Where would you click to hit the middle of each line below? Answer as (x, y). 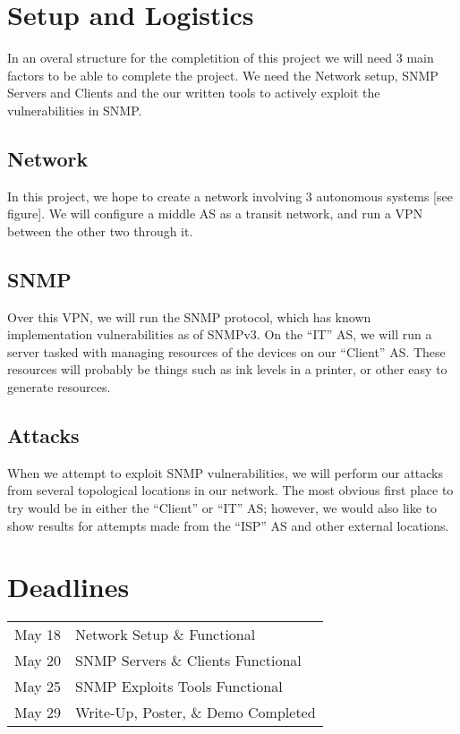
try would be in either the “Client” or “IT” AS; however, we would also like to (222, 508)
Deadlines (68, 587)
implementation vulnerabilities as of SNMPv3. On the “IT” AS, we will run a (220, 334)
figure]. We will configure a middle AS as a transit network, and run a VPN (215, 213)
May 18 (38, 635)
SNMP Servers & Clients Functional (188, 661)
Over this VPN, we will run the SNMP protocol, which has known (189, 316)
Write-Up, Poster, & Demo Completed (196, 713)
